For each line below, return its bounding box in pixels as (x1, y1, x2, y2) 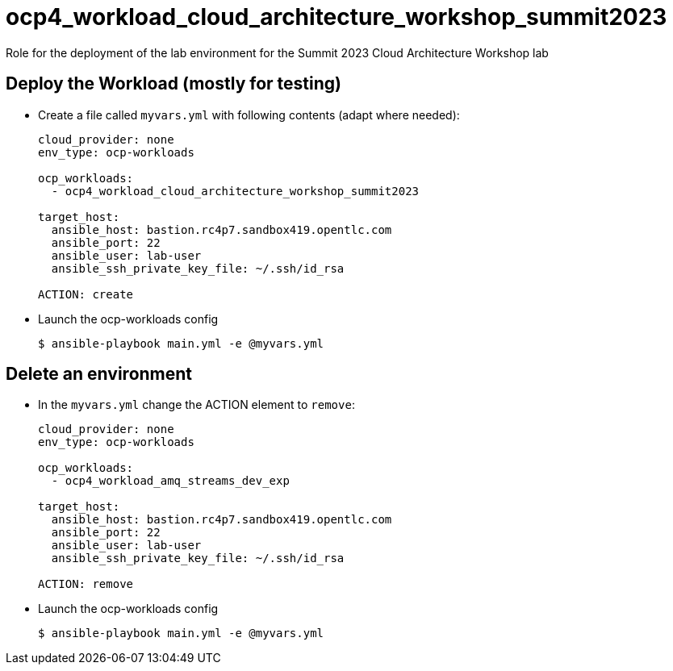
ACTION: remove (38, 577, 134, 591)
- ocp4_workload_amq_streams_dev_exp (51, 474, 290, 488)
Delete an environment (6, 364, 193, 385)
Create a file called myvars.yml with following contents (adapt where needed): (38, 107, 460, 122)
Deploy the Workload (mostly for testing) (6, 73, 341, 94)
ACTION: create (38, 287, 134, 301)
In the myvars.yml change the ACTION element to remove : (38, 398, 355, 412)
